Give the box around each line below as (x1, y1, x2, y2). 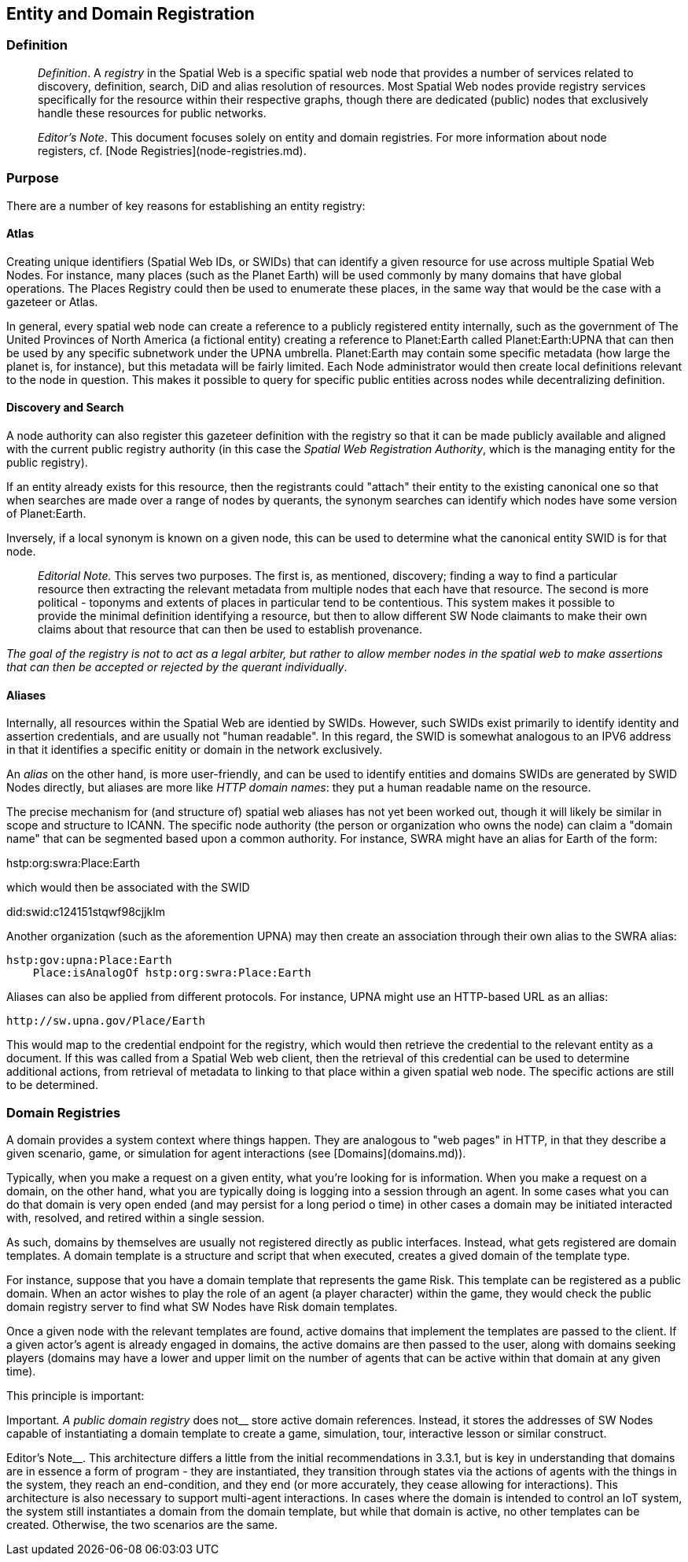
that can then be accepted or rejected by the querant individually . (6, 659, 348, 674)
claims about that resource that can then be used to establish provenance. (38, 622, 423, 636)
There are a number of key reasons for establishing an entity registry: (6, 198, 366, 212)
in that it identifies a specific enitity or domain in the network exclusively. (6, 743, 383, 757)
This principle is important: (6, 1388, 145, 1402)
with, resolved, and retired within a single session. (6, 1210, 265, 1224)
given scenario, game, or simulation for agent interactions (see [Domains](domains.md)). (6, 1146, 466, 1160)
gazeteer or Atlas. (6, 294, 98, 308)
